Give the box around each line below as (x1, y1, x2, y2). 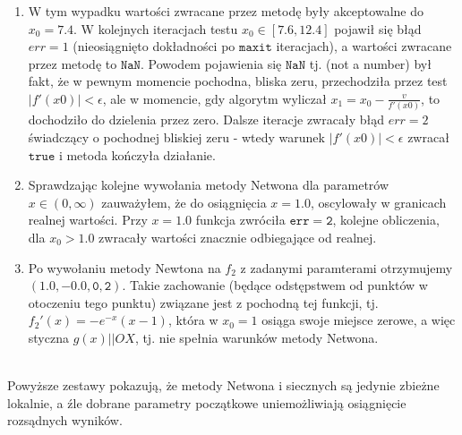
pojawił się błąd (334, 19, 422, 38)
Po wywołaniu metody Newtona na (28, 258, 221, 277)
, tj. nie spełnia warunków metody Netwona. (134, 328, 379, 346)
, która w (167, 311, 218, 329)
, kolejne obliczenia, (332, 210, 440, 229)
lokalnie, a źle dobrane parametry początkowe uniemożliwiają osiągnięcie (7, 393, 406, 412)
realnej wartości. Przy (28, 210, 148, 229)
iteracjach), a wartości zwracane (276, 37, 452, 55)
